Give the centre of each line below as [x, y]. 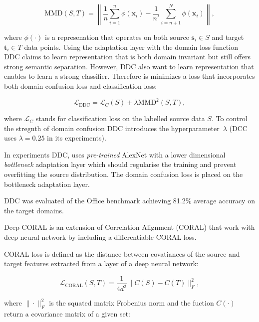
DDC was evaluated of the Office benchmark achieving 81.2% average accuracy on [129, 201]
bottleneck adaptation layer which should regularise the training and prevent [120, 164]
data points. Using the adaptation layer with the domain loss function [131, 47]
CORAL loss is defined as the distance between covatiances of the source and [122, 253]
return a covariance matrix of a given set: [67, 313]
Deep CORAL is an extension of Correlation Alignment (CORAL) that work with [129, 227]
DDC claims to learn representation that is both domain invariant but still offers [128, 57]
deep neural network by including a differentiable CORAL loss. [100, 237]
